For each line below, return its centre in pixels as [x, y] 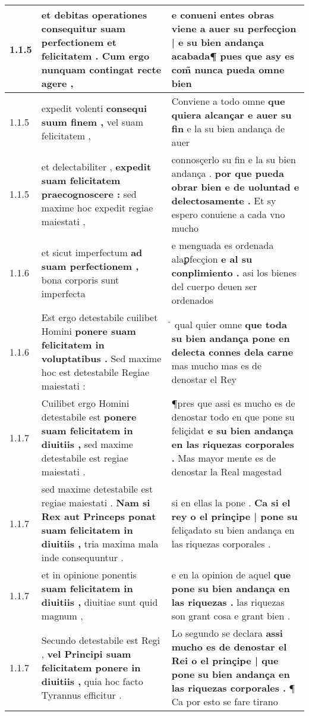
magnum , [62, 616]
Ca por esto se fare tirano [225, 701]
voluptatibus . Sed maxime [101, 358]
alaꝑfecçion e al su [212, 259]
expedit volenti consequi [94, 108]
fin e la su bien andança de [228, 128]
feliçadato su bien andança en [233, 530]
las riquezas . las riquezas [228, 602]
